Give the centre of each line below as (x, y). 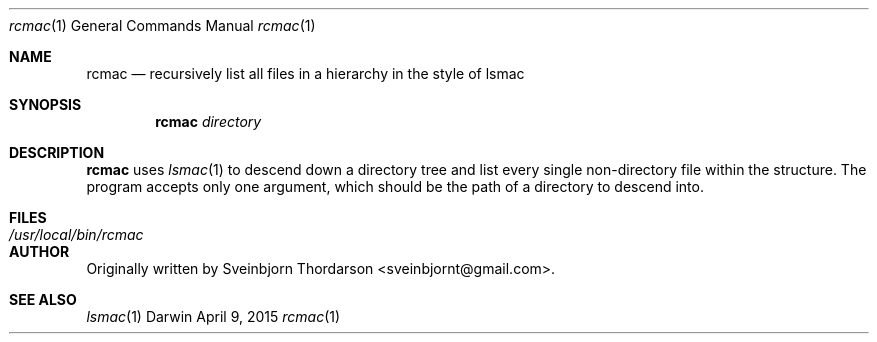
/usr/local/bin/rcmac (76, 234)
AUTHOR (39, 251)
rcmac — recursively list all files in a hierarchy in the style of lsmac (305, 73)
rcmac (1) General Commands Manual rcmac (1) (162, 25)
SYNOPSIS (45, 104)
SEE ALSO (43, 299)
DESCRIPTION (57, 152)
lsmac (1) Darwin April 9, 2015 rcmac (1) (213, 316)
